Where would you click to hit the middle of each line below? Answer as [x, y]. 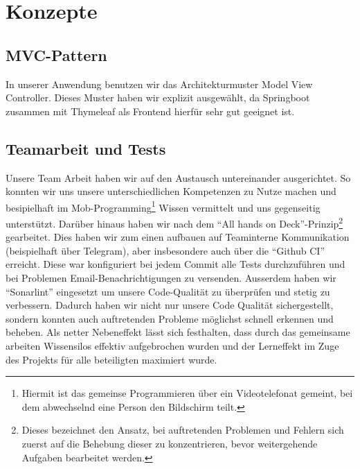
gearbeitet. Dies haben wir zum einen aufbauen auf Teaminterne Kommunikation [178, 237]
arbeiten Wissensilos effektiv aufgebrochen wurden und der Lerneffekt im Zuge [172, 346]
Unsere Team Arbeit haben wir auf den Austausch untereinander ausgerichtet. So [178, 177]
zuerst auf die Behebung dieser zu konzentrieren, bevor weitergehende [170, 443]
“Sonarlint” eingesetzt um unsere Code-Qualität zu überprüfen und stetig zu [168, 291]
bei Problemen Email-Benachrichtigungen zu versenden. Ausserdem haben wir [171, 278]
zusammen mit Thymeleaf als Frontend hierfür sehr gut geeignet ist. [150, 111]
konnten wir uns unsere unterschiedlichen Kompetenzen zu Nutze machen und [171, 191]
